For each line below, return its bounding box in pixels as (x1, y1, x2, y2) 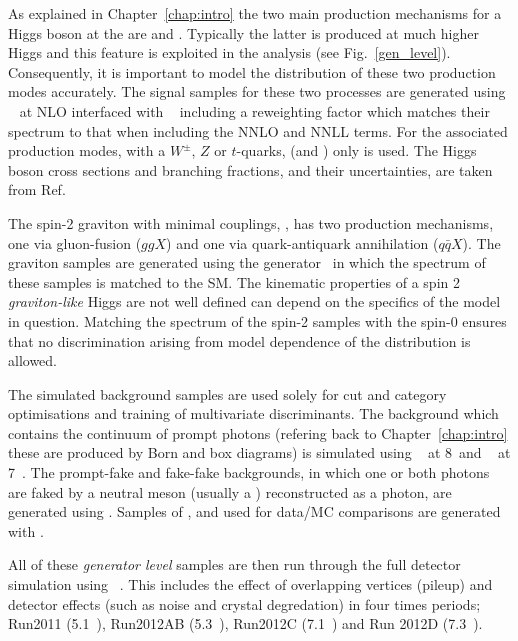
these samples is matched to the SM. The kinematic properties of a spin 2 (8, 271, 460, 292)
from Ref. (8, 179, 66, 200)
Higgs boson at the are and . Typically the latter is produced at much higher (8, 22, 479, 43)
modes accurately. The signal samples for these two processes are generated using (8, 81, 506, 102)
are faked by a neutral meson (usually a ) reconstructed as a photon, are (8, 481, 452, 502)
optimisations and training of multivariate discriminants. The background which (8, 403, 499, 424)
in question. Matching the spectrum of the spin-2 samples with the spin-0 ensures (8, 310, 507, 331)
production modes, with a (8, 140, 166, 161)
